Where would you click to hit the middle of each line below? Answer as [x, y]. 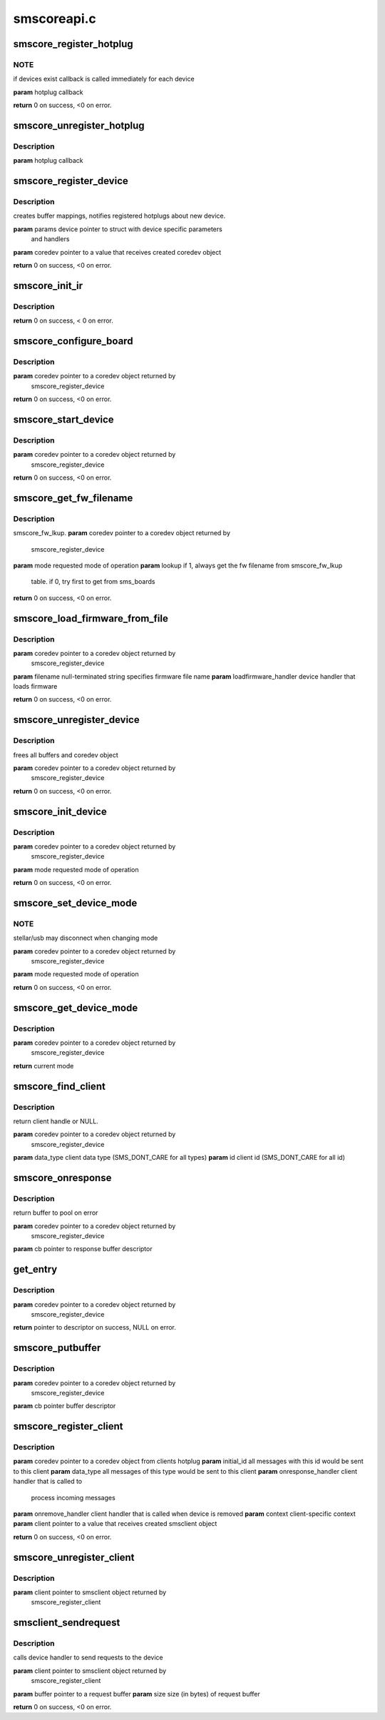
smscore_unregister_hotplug [79, 125]
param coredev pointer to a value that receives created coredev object [117, 252]
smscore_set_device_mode [75, 903]
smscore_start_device [63, 419]
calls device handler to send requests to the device [88, 1658]
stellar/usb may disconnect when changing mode [86, 938]
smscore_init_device [60, 811]
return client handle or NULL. [56, 1121]
